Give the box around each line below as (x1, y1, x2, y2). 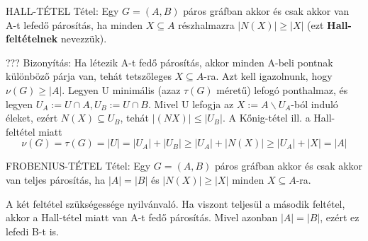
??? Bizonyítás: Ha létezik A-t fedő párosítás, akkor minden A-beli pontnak (6, 54, 333, 69)
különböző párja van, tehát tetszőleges (6, 69, 172, 83)
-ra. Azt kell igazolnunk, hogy (203, 69, 333, 83)
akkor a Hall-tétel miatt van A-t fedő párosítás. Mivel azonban (6, 210, 278, 225)
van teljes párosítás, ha (6, 172, 106, 187)
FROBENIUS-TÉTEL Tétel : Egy (6, 158, 151, 173)
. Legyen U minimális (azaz (62, 82, 181, 97)
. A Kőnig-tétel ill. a (222, 110, 311, 125)
